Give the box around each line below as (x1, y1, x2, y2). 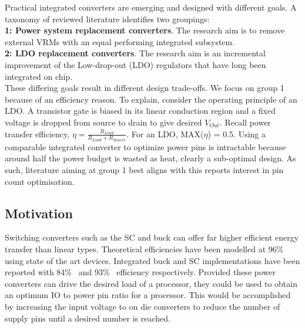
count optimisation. (5, 175, 75, 187)
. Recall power (219, 116, 271, 128)
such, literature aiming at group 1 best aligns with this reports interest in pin (5, 163, 284, 175)
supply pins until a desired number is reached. (5, 312, 171, 324)
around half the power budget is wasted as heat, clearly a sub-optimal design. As (5, 152, 296, 164)
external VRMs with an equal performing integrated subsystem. (5, 35, 235, 48)
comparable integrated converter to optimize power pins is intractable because (5, 140, 286, 153)
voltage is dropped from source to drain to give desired (5, 116, 202, 128)
